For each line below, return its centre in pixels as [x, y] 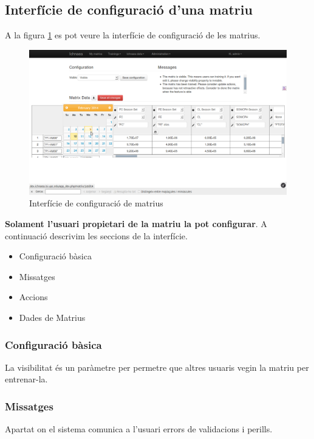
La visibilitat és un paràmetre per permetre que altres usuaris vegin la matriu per [157, 367]
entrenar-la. [26, 379]
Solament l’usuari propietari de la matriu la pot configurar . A [136, 224]
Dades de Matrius [52, 318]
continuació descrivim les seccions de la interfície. [96, 235]
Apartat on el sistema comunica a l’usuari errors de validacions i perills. [139, 429]
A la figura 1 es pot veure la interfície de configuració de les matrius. [133, 35]
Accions [33, 297]
